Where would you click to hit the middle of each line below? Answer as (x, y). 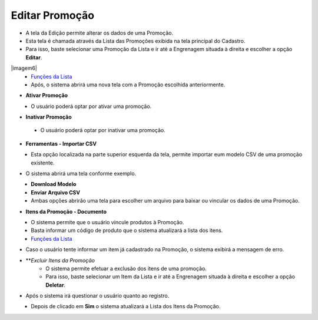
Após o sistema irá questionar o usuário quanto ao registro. (97, 296)
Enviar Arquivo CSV (56, 192)
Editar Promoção (52, 15)
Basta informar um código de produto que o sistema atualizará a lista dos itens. (127, 230)
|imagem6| (24, 68)
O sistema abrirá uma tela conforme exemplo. (81, 174)
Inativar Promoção (49, 117)
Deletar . (56, 285)
